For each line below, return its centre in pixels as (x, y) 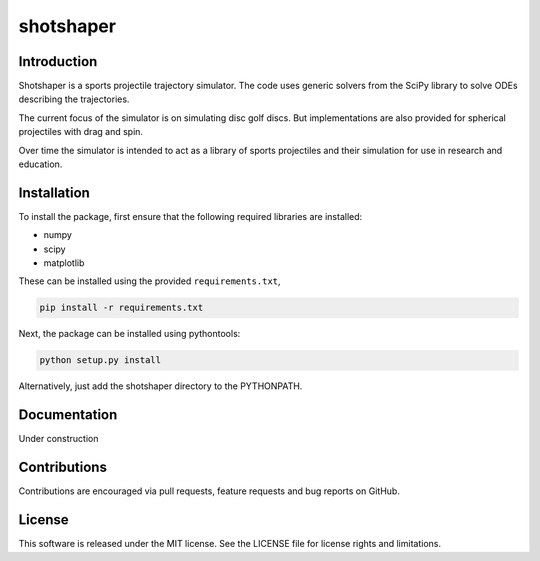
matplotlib (64, 263)
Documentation (68, 415)
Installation (54, 192)
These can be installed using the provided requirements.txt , (149, 281)
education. (40, 164)
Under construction (58, 439)
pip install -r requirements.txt (121, 308)
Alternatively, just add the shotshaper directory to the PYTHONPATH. (160, 386)
